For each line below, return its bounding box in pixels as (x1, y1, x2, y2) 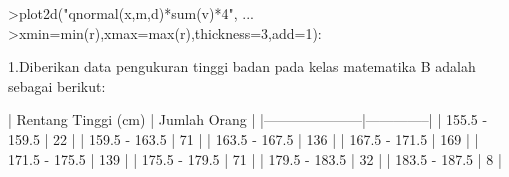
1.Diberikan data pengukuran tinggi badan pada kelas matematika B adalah (8, 56, 476, 77)
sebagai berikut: (8, 75, 106, 96)
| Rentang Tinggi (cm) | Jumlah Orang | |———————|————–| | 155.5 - (8, 109, 488, 130)
